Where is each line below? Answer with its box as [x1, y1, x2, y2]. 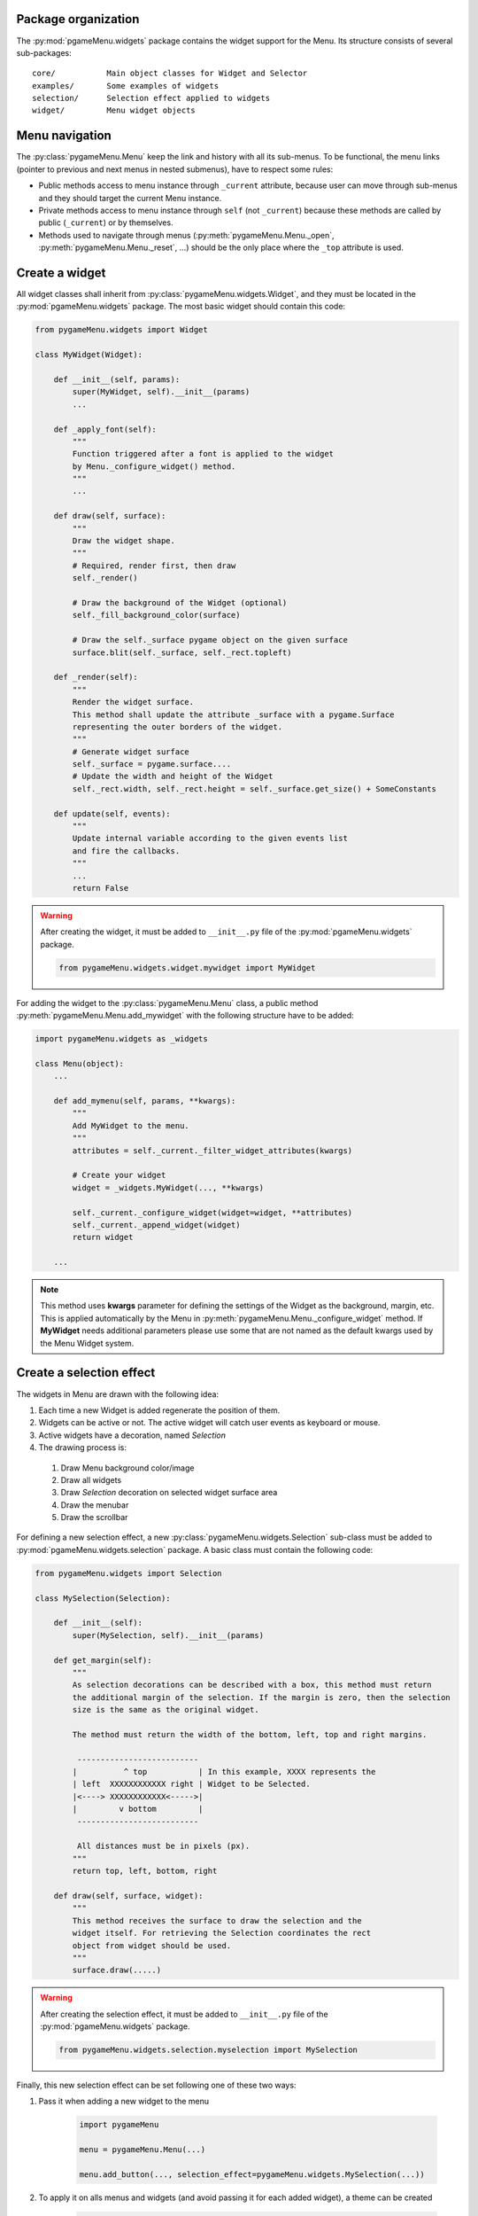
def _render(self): [53, 672, 139, 683]
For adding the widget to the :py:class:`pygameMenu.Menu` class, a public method [16, 997, 319, 1008]
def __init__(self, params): [53, 374, 181, 385]
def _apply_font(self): [53, 424, 157, 434]
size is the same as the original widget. [72, 1705, 260, 1715]
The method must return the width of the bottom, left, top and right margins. [72, 1729, 428, 1739]
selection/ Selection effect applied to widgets [32, 93, 270, 104]
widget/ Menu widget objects [32, 105, 197, 115]
